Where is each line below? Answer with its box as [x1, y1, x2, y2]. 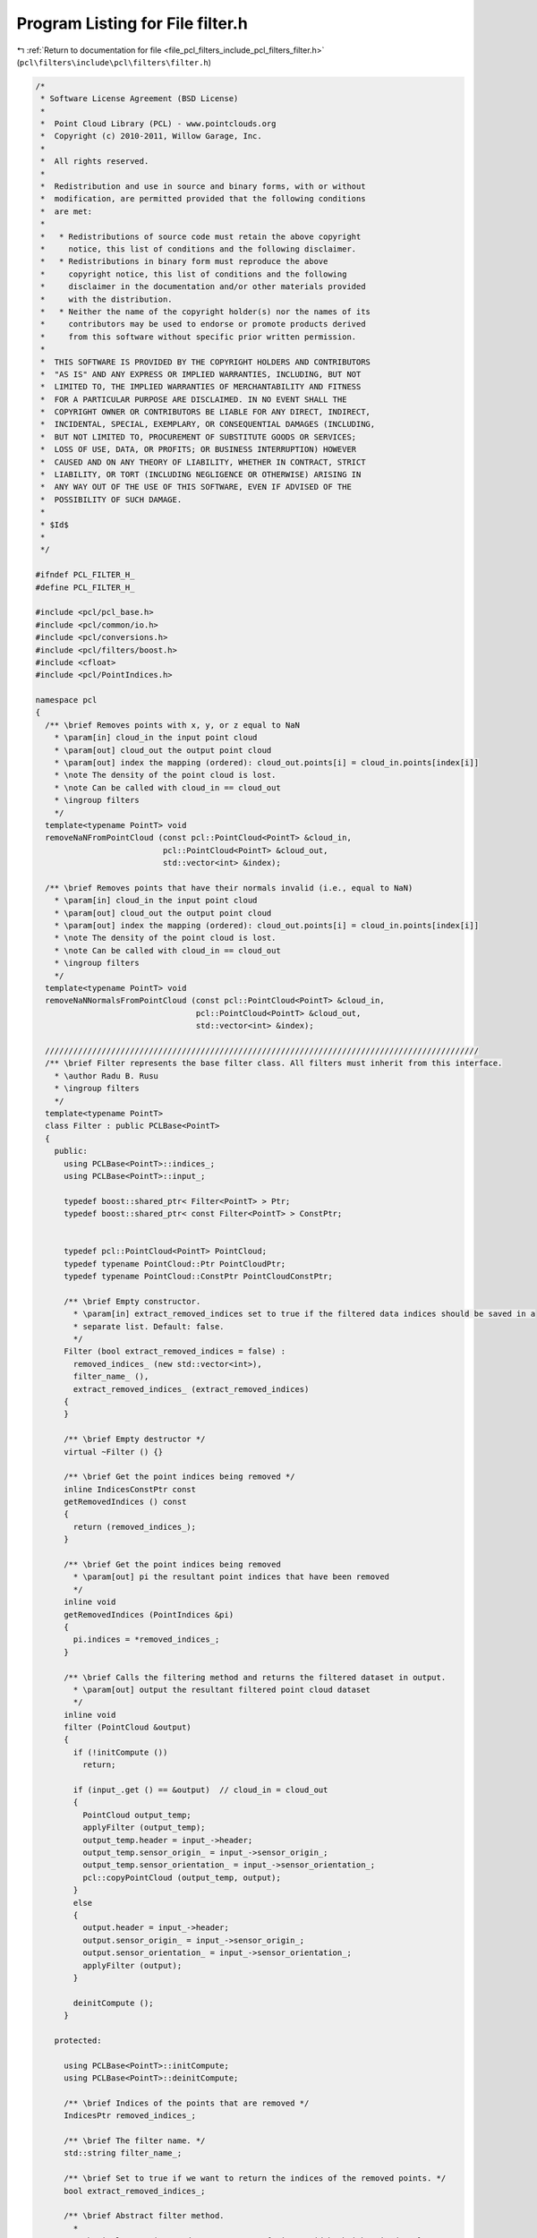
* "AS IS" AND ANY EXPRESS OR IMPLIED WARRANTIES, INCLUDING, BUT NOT [40, 369, 362, 380]
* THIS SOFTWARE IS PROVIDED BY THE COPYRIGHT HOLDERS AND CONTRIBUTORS [40, 356, 371, 367]
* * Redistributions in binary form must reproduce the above [40, 256, 328, 267]
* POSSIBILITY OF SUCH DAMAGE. [40, 494, 183, 505]
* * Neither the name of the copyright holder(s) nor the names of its [40, 306, 371, 317]
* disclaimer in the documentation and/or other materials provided [40, 282, 366, 292]
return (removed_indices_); [72, 1522, 197, 1532]
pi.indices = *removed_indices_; [72, 1635, 220, 1644]
